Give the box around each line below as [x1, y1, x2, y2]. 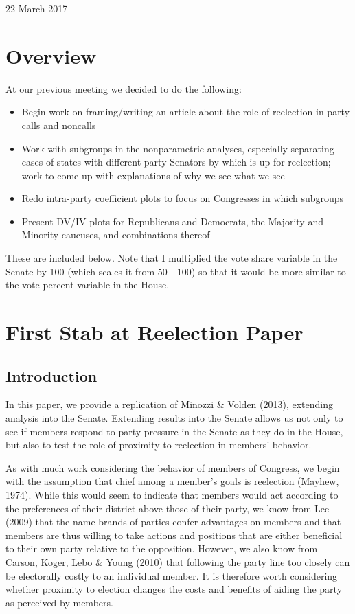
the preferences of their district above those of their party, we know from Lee [5, 501, 330, 515]
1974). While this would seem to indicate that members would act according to [5, 487, 339, 501]
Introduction [5, 365, 98, 386]
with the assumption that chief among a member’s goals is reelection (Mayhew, [5, 474, 339, 488]
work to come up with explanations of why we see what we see [21, 168, 285, 182]
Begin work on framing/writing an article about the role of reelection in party [21, 104, 350, 119]
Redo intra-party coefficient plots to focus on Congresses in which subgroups [21, 191, 344, 205]
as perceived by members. [5, 595, 113, 609]
